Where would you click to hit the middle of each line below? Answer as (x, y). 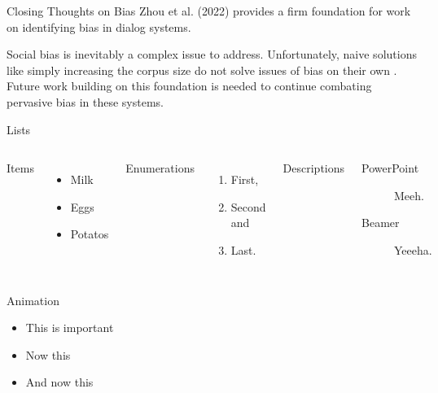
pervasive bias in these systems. (85, 101)
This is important (70, 327)
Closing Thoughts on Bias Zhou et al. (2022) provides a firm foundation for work (209, 11)
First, (245, 179)
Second (248, 206)
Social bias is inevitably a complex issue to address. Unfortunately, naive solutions (212, 54)
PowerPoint (390, 168)
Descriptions (314, 168)
